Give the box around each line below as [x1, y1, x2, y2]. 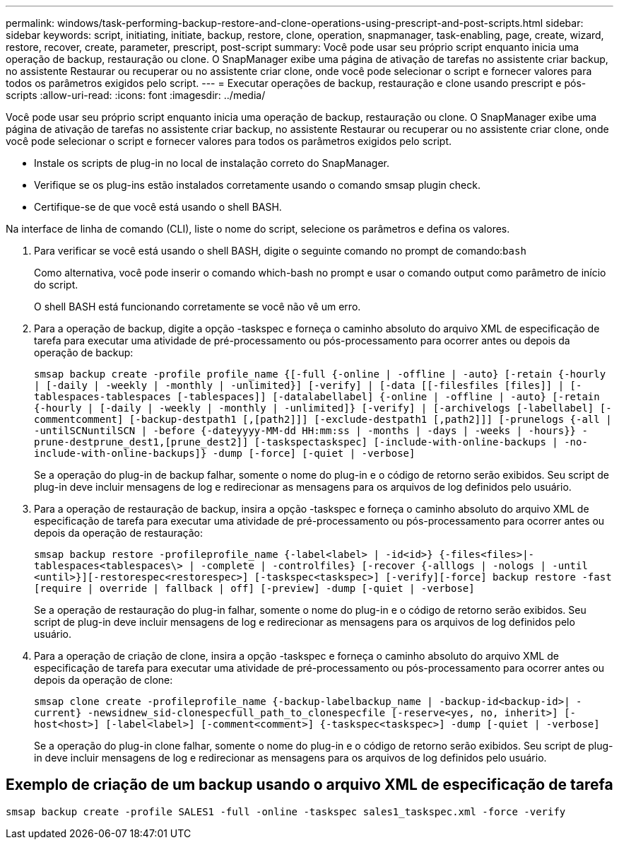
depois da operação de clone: [34, 674, 173, 686]
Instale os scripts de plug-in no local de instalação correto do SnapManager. [34, 157, 390, 169]
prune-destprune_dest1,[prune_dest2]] [34, 436, 249, 448]
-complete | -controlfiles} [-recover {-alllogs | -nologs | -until [201, 560, 588, 571]
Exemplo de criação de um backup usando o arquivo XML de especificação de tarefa [6, 776, 613, 794]
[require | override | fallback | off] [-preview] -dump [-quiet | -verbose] [34, 583, 475, 594]
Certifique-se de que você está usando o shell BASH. [34, 201, 282, 213]
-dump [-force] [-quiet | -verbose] [212, 448, 415, 459]
